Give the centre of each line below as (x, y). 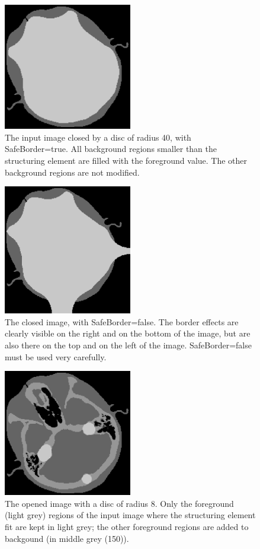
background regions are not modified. (72, 172)
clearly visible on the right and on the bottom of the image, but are (128, 333)
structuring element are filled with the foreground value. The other (126, 160)
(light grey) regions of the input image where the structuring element (130, 515)
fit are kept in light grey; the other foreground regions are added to (127, 527)
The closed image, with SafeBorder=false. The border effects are (122, 321)
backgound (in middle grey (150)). (67, 538)
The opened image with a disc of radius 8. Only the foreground (119, 503)
